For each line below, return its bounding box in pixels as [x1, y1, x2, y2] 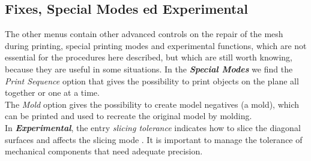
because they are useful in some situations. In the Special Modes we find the [5, 62, 293, 75]
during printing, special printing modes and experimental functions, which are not [5, 39, 307, 51]
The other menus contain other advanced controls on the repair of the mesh [5, 28, 283, 40]
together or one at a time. [5, 86, 100, 99]
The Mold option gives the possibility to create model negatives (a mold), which [5, 98, 300, 110]
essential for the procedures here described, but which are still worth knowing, [5, 51, 292, 63]
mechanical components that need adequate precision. [5, 145, 203, 157]
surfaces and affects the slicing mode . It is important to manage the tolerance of [5, 133, 303, 145]
